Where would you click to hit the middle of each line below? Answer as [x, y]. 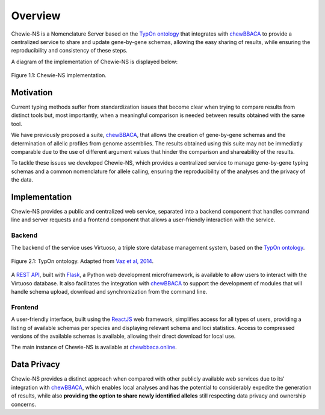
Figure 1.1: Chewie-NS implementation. [59, 75]
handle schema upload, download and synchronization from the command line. [109, 292]
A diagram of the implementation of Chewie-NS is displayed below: [94, 62]
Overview [36, 16]
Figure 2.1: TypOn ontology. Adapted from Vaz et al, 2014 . [82, 261]
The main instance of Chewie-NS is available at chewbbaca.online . [94, 347]
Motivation [32, 93]
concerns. [24, 404]
